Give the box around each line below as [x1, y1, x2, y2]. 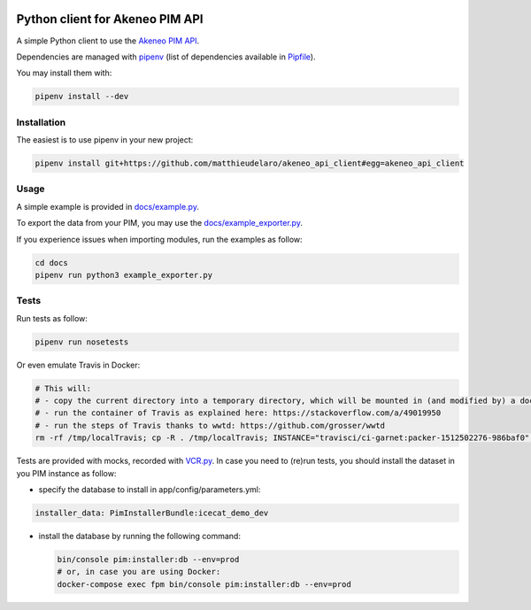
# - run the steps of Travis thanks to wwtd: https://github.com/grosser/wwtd [35, 421, 385, 430]
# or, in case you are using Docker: [57, 567, 221, 577]
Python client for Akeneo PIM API [16, 12, 204, 27]
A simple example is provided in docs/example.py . [16, 201, 199, 212]
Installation [16, 116, 66, 128]
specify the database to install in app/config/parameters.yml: [38, 483, 261, 495]
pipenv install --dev [35, 91, 129, 102]
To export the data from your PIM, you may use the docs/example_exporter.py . [16, 218, 303, 228]
